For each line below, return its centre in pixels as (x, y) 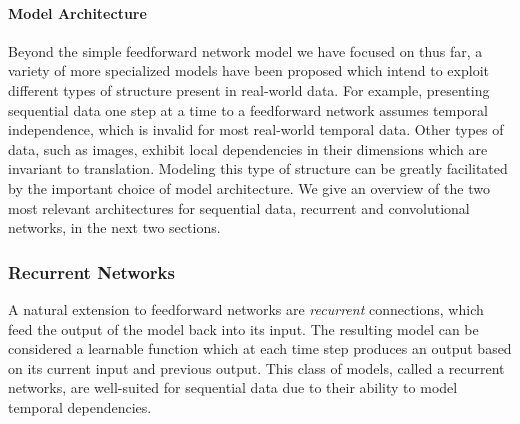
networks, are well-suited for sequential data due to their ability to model (233, 387)
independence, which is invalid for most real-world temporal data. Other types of (256, 129)
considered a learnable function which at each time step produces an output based (260, 348)
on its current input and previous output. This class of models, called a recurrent (256, 367)
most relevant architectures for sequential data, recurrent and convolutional (239, 207)
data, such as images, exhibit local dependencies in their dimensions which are (248, 148)
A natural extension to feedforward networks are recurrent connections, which (246, 308)
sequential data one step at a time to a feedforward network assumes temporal (248, 109)
